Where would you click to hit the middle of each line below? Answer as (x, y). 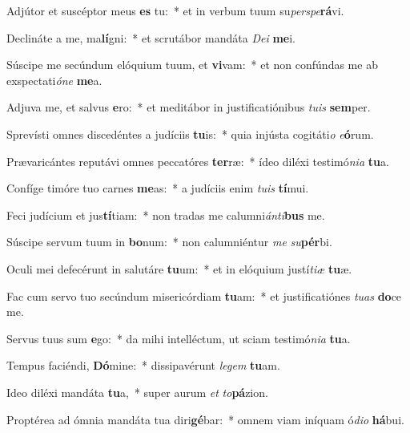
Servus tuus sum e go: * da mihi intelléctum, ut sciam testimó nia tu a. (179, 338)
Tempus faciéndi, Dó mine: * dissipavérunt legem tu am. (143, 365)
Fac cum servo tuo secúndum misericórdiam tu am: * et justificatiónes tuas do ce (204, 295)
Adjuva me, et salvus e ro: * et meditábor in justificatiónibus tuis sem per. (189, 107)
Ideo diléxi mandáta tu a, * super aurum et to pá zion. (137, 392)
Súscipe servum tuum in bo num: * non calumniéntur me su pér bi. (169, 242)
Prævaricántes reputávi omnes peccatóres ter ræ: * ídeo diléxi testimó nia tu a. (198, 161)
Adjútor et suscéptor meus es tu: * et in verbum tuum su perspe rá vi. (175, 10)
